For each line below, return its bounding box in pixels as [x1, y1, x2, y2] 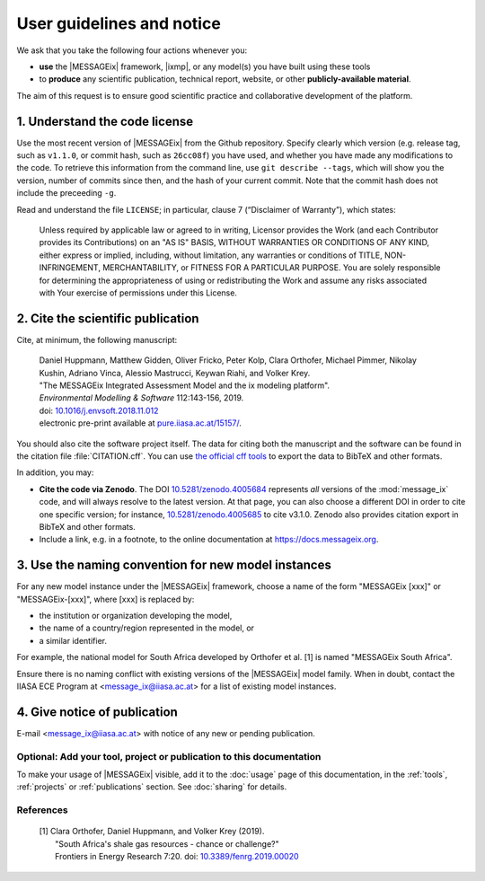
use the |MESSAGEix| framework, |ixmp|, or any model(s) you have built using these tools [39, 61, 371, 72]
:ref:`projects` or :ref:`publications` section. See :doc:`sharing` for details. [16, 781, 287, 792]
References [16, 804, 68, 816]
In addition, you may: [16, 467, 94, 478]
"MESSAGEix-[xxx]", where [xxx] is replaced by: [16, 594, 195, 604]
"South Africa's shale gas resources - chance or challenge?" [55, 838, 279, 849]
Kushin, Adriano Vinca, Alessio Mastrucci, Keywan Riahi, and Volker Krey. [39, 367, 311, 378]
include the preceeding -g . [16, 188, 117, 198]
